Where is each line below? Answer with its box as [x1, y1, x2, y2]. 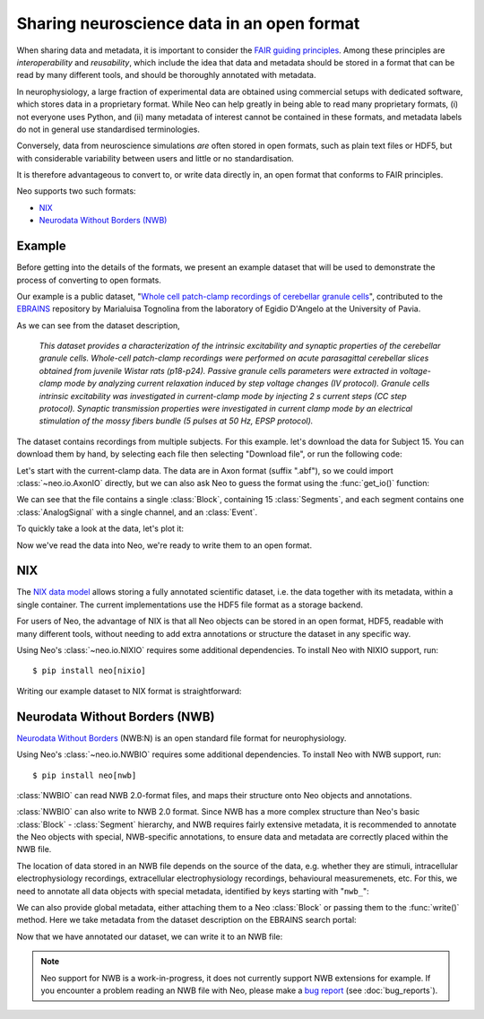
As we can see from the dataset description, [16, 319, 181, 331]
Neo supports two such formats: [16, 186, 136, 196]
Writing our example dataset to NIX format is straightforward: [16, 685, 242, 696]
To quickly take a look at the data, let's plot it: [16, 523, 184, 534]
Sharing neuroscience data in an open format [16, 13, 360, 33]
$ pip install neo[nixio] [32, 666, 147, 676]
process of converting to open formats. [16, 274, 161, 285]
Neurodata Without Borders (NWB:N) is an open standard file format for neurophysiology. [16, 732, 347, 744]
